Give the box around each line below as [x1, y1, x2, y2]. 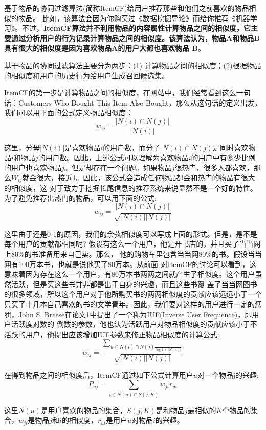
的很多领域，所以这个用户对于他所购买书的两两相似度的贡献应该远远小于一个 [4, 289, 262, 299]
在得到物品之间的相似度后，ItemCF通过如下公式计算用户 [4, 369, 193, 380]
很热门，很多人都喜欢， [174, 162, 254, 173]
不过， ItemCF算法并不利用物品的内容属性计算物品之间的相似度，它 [21, 23, 251, 33]
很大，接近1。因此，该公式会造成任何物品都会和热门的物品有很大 [36, 172, 255, 182]
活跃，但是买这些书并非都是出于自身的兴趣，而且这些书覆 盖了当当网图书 [11, 278, 257, 289]
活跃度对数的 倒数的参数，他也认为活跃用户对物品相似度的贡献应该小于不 [11, 319, 257, 330]
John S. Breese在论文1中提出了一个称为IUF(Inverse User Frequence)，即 [18, 309, 252, 319]
